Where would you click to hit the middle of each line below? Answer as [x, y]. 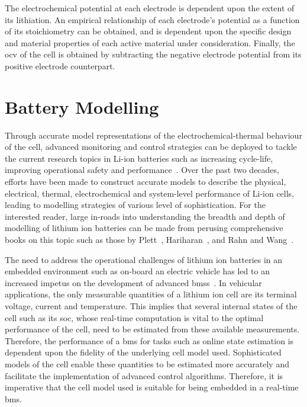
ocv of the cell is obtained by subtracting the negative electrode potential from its [153, 54]
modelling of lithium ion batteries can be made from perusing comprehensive [144, 228]
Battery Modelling [82, 106]
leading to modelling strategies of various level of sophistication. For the [135, 205]
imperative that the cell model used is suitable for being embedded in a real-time [152, 387]
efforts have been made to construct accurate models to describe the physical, [146, 182]
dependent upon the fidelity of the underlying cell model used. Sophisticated [143, 352]
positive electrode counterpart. [60, 65]
